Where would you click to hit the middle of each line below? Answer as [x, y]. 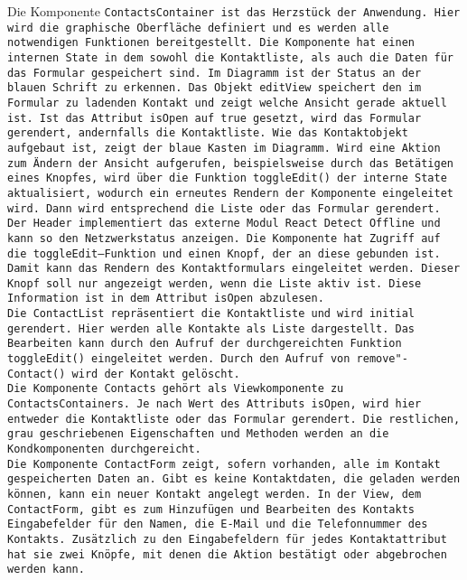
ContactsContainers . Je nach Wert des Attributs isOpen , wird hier [215, 404]
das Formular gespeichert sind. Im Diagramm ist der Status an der [215, 73]
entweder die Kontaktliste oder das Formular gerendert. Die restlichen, [234, 419]
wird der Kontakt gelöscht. [156, 374]
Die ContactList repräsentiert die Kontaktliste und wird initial [211, 314]
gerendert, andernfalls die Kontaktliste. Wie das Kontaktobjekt [208, 133]
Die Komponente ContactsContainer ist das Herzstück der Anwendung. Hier [234, 11]
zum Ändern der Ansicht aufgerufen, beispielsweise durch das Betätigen [230, 163]
